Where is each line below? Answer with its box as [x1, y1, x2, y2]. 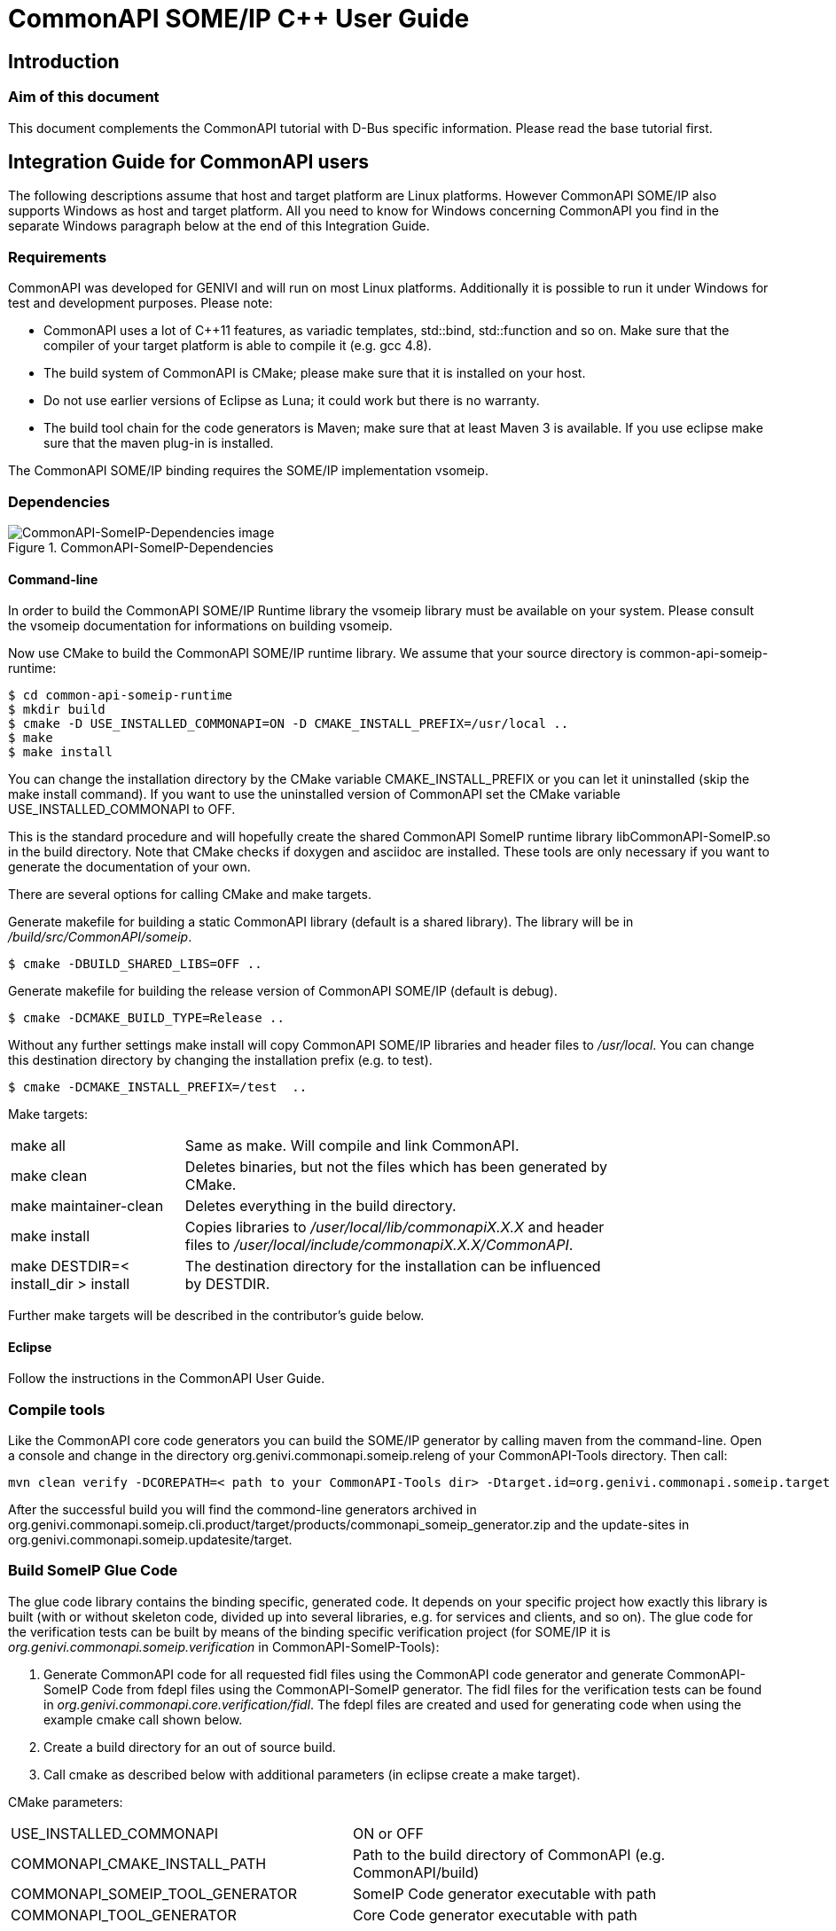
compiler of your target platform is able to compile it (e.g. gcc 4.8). [43, 338, 432, 354]
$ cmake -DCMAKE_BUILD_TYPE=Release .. [8, 1011, 285, 1026]
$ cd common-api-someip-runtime [8, 688, 232, 703]
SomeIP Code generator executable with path [353, 1884, 657, 1903]
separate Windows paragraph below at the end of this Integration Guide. [8, 218, 430, 234]
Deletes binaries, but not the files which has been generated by [184, 1158, 607, 1177]
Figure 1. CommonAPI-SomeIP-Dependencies [8, 539, 274, 555]
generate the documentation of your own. [8, 859, 251, 875]
